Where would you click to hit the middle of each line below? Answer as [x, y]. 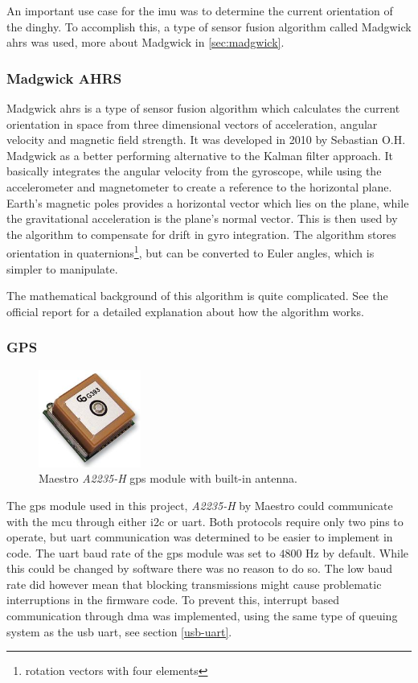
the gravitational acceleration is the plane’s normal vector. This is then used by [202, 218]
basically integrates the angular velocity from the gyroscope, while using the [194, 171]
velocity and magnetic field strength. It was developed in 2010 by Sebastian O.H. [206, 140]
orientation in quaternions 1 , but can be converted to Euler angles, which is [191, 251]
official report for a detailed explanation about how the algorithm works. [185, 311]
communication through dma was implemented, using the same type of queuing [202, 616]
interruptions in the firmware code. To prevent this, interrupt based [173, 600]
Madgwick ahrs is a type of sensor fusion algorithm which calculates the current [203, 108]
